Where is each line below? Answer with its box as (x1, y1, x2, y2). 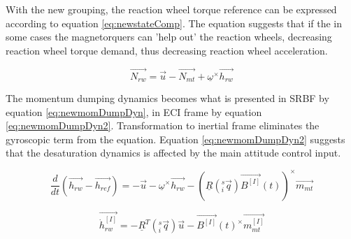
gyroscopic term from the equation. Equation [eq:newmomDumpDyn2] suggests (6, 131, 345, 146)
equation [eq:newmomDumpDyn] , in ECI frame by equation (6, 104, 262, 119)
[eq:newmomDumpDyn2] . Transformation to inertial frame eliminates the (6, 118, 320, 133)
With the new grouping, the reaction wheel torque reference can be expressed (6, 2, 337, 16)
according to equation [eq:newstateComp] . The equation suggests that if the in (6, 15, 343, 30)
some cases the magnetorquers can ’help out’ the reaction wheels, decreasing (6, 29, 332, 44)
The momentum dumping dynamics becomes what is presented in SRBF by (6, 91, 329, 106)
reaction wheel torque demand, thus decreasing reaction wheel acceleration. (6, 43, 328, 57)
